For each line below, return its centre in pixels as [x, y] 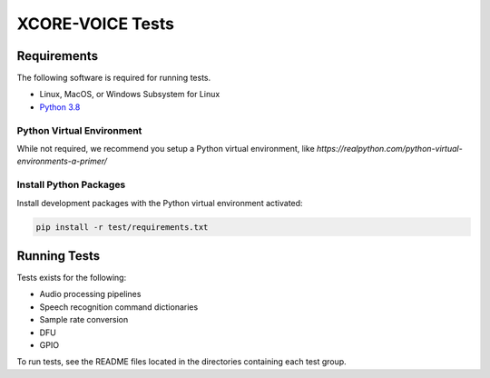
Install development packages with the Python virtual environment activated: [160, 203]
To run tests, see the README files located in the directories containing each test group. [181, 362]
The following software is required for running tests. [114, 78]
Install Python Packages [71, 184]
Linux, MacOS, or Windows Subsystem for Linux [130, 94]
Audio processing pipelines [90, 294]
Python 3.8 [60, 107]
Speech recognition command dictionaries [119, 307]
